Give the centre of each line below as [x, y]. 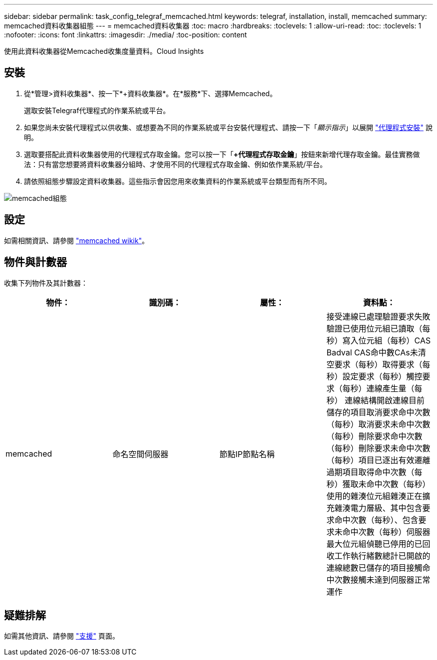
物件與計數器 [35, 262]
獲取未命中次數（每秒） [386, 484]
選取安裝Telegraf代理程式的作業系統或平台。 [97, 110]
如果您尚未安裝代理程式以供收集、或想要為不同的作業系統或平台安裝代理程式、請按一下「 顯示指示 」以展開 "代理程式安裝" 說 [228, 127]
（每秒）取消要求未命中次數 [378, 424]
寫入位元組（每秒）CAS [387, 340]
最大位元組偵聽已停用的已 [374, 544]
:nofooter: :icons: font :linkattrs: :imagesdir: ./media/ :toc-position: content [125, 35]
